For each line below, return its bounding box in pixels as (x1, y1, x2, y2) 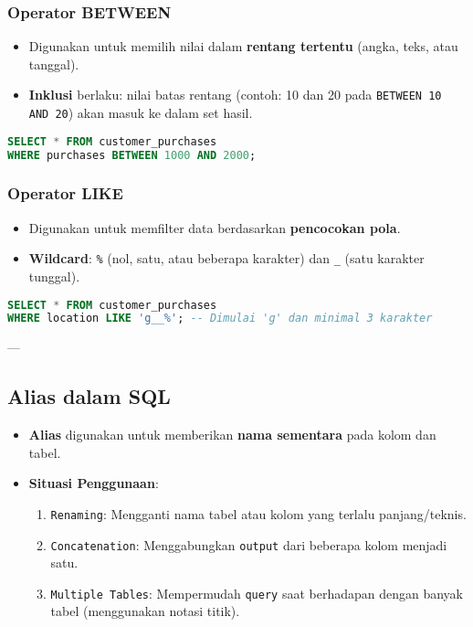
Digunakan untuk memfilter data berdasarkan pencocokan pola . (28, 218, 401, 237)
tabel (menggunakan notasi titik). (50, 601, 240, 621)
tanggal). (28, 54, 79, 73)
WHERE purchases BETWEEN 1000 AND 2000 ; (7, 148, 257, 162)
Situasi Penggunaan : (28, 473, 159, 493)
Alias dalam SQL (7, 382, 171, 410)
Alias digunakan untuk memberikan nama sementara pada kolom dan (28, 425, 436, 444)
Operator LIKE (7, 182, 123, 205)
